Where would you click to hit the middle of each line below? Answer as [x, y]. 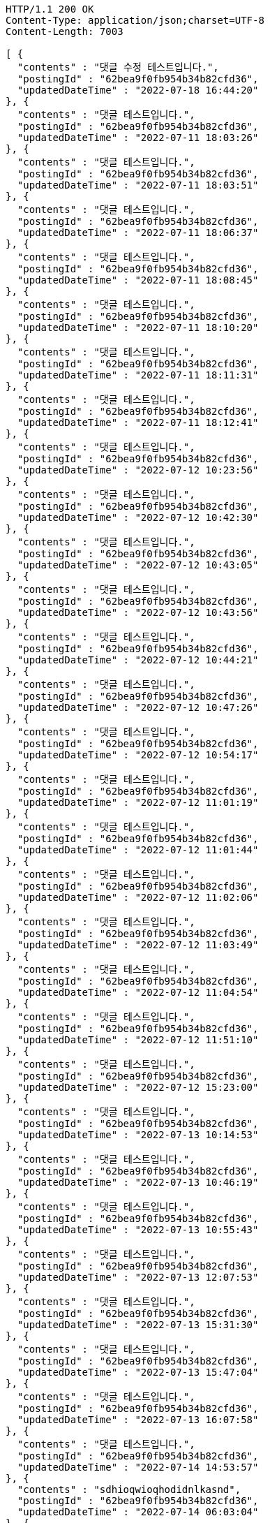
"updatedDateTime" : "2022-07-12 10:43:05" [138, 565]
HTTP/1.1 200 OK [50, 9]
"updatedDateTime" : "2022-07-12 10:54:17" [138, 755]
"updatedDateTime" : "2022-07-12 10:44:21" [138, 660]
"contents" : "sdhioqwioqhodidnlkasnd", [129, 1489]
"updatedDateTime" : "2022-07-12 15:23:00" [138, 1087]
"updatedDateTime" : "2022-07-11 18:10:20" [138, 328]
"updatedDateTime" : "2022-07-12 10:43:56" [138, 612]
